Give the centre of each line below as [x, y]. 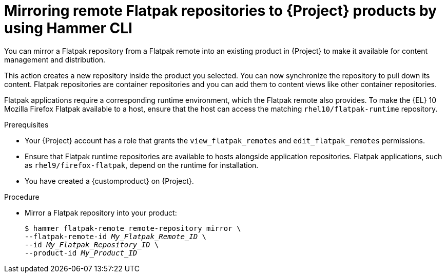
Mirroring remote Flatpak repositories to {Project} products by [220, 11]
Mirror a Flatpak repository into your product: [101, 212]
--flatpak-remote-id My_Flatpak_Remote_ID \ [116, 236]
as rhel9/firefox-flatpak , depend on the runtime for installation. [142, 165]
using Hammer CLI [68, 28]
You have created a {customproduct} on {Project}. [109, 181]
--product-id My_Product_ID [81, 253]
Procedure [22, 197]
